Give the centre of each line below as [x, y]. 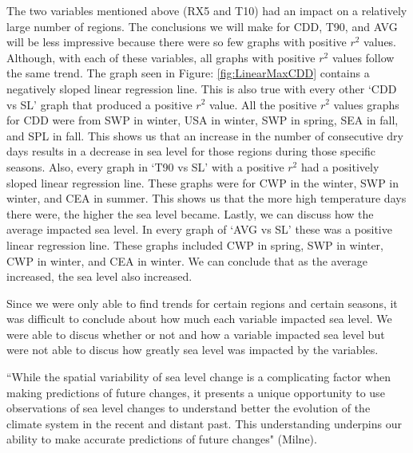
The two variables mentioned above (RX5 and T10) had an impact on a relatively [207, 10]
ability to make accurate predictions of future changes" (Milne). [162, 439]
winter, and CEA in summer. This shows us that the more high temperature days [206, 198]
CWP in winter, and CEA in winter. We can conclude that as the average [187, 260]
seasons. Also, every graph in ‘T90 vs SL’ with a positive [145, 166]
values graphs [366, 104]
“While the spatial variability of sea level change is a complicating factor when [199, 377]
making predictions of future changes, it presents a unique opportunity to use [196, 392]
